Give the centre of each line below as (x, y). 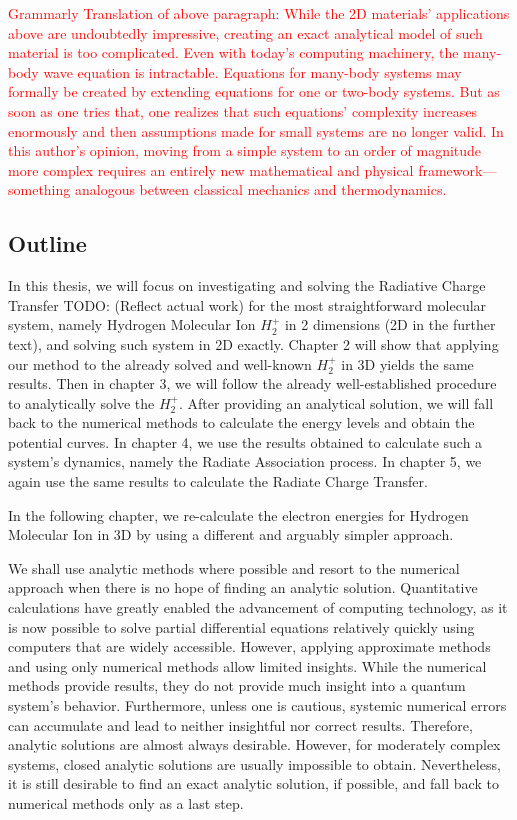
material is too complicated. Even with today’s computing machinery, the (233, 52)
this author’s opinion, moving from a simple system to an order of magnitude (245, 150)
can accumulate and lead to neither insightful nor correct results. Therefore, (240, 724)
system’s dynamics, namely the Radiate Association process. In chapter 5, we (245, 461)
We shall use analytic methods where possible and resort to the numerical (234, 567)
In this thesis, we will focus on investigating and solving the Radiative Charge (247, 285)
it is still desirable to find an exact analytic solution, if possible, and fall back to (253, 783)
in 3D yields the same (407, 363)
